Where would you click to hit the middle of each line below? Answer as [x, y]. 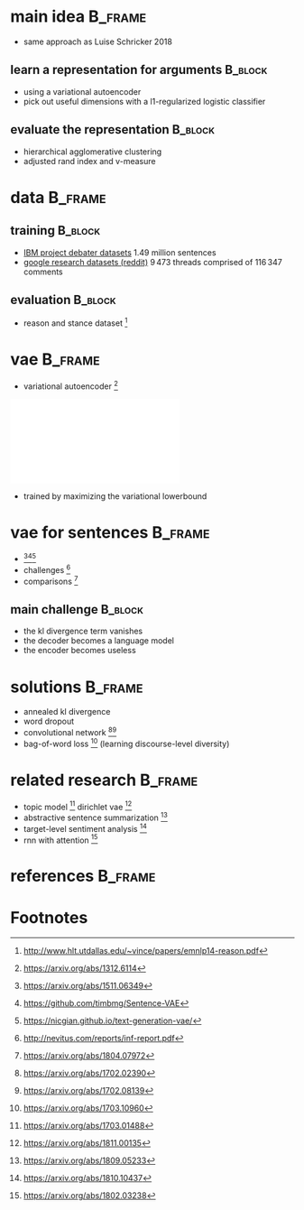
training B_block [55, 231]
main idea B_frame [78, 17]
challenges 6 [47, 569]
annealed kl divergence [67, 712]
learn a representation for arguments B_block [139, 70]
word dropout [49, 721]
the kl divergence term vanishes [83, 631]
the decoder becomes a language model [99, 641]
